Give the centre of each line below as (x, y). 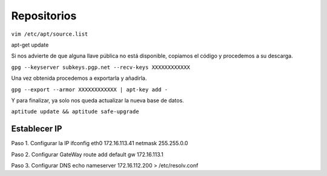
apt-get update (30, 45)
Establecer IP (37, 129)
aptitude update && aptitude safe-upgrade (75, 112)
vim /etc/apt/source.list (50, 34)
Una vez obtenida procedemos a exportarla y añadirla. (79, 78)
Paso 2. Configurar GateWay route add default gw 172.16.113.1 (87, 154)
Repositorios (44, 16)
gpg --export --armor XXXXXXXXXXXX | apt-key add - (90, 90)
